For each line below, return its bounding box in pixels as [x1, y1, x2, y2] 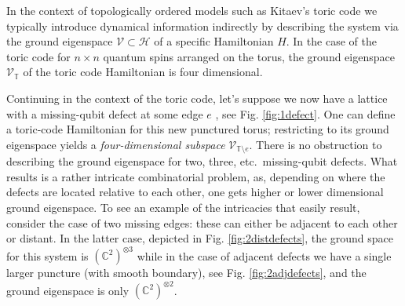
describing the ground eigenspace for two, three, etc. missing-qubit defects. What [6, 153, 398, 169]
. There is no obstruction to [249, 136, 382, 152]
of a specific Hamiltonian [154, 33, 274, 49]
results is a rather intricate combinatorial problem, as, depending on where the [6, 168, 385, 184]
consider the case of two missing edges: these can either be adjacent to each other [6, 214, 398, 231]
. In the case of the [286, 33, 377, 49]
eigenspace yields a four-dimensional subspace [6, 136, 225, 152]
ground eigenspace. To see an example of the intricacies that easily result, [6, 199, 360, 215]
